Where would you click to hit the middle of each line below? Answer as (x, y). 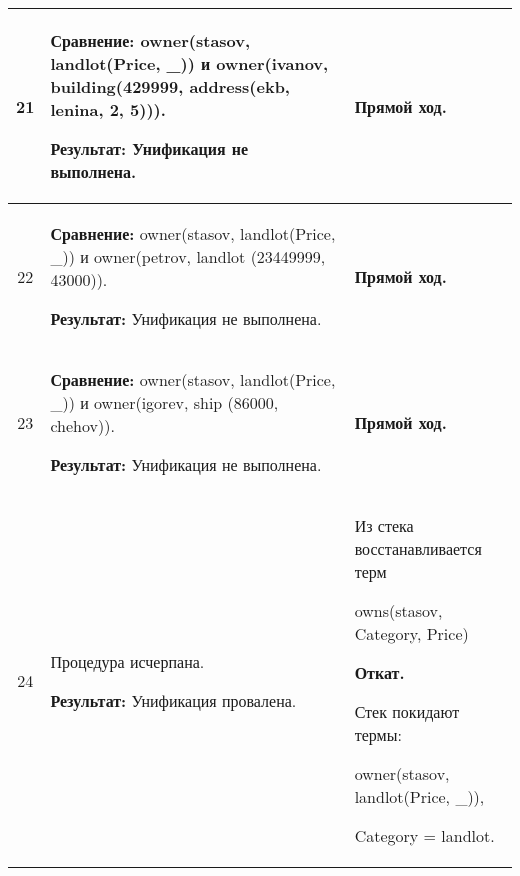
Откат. (379, 672)
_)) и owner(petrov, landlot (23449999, (188, 256)
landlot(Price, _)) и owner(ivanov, (189, 63)
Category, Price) (411, 633)
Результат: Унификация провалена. (173, 700)
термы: (378, 734)
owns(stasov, (398, 610)
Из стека (384, 525)
